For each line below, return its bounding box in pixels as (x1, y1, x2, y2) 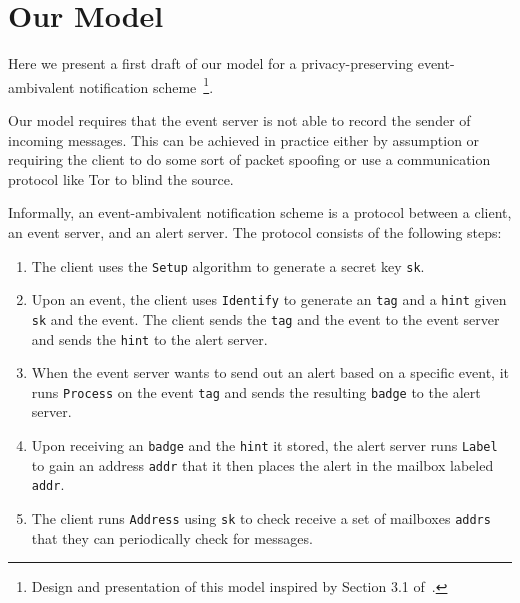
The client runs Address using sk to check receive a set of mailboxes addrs (31, 507, 491, 528)
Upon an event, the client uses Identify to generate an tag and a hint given (31, 289, 507, 310)
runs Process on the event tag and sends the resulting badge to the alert (31, 381, 481, 402)
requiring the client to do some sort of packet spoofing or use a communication (8, 149, 491, 170)
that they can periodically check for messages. (31, 527, 313, 548)
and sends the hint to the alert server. (31, 328, 268, 349)
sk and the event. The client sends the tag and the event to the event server (31, 308, 500, 329)
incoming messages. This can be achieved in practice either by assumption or (8, 129, 480, 150)
